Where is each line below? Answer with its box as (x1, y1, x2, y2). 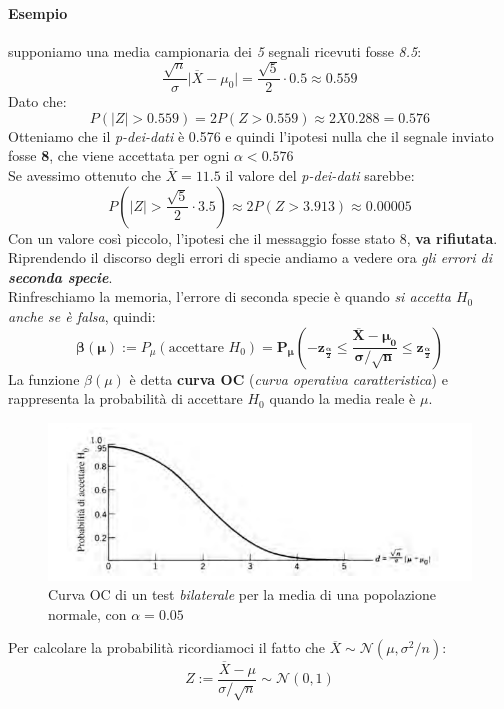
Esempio (8, 2, 68, 23)
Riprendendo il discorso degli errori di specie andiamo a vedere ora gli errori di (8, 247, 493, 268)
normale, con (48, 603, 127, 624)
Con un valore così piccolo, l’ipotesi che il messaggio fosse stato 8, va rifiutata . (8, 227, 498, 248)
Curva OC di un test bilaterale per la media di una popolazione (48, 584, 437, 605)
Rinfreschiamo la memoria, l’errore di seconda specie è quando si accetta (8, 286, 451, 307)
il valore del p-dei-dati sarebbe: (225, 165, 415, 186)
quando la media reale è (269, 388, 416, 409)
